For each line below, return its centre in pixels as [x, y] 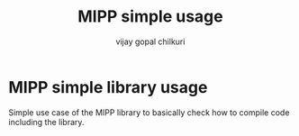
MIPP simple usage [150, 17]
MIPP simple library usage [108, 87]
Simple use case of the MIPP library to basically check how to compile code [149, 112]
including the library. [46, 122]
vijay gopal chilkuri [150, 41]
